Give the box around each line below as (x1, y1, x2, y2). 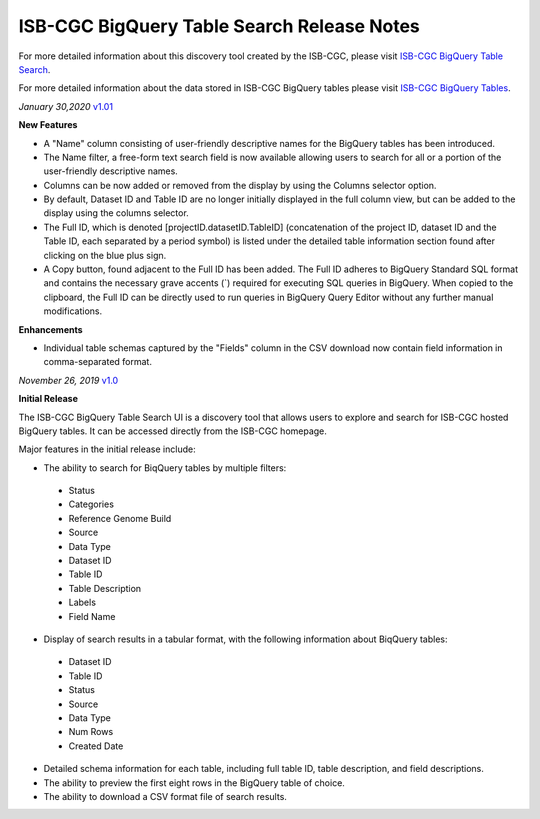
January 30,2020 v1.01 (18, 100, 114, 112)
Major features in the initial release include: (18, 443, 196, 455)
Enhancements (18, 323, 84, 335)
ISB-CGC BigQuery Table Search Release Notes (18, 15, 420, 37)
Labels (68, 596, 97, 609)
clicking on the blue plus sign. (43, 249, 167, 261)
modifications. (43, 305, 103, 317)
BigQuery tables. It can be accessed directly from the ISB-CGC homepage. (18, 425, 327, 437)
